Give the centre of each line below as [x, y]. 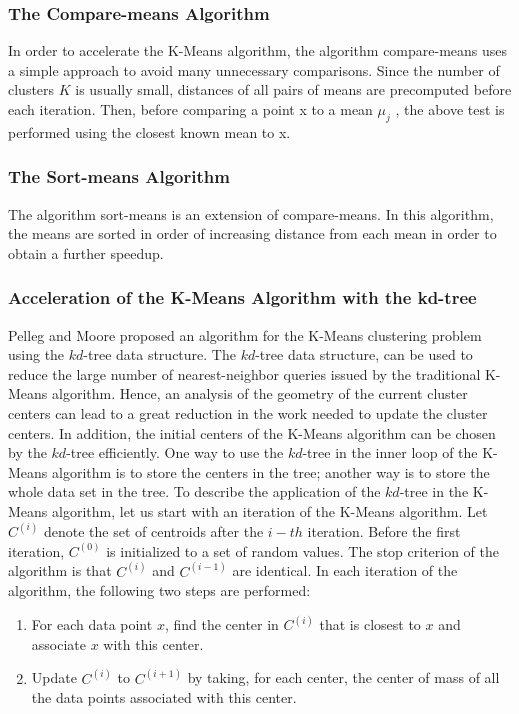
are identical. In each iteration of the [345, 570]
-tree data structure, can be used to [364, 354]
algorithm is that [60, 570]
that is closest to [370, 624]
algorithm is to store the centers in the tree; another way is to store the [271, 471]
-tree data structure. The [159, 354]
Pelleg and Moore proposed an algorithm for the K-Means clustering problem [245, 334]
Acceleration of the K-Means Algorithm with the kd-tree [242, 297]
